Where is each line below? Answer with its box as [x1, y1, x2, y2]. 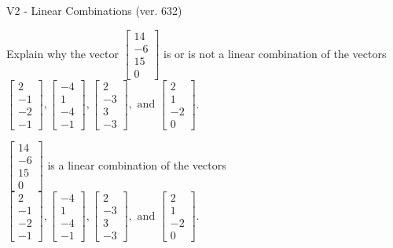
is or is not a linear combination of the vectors [163, 45, 387, 61]
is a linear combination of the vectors [47, 156, 226, 173]
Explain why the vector [6, 45, 119, 61]
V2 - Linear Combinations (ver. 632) [6, 2, 182, 18]
